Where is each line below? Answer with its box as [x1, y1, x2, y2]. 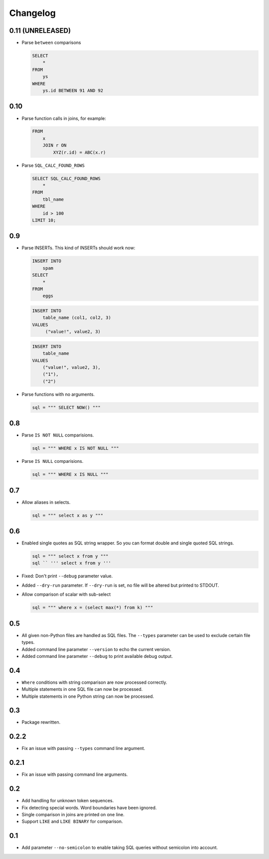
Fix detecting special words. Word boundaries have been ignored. [21, 804, 157, 811]
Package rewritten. [21, 719, 61, 725]
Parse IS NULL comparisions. [21, 458, 84, 464]
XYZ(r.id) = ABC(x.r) [53, 149, 106, 155]
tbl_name [42, 197, 64, 202]
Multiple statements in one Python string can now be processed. [21, 693, 154, 699]
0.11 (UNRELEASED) [9, 26, 71, 35]
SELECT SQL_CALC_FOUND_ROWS [32, 176, 101, 181]
